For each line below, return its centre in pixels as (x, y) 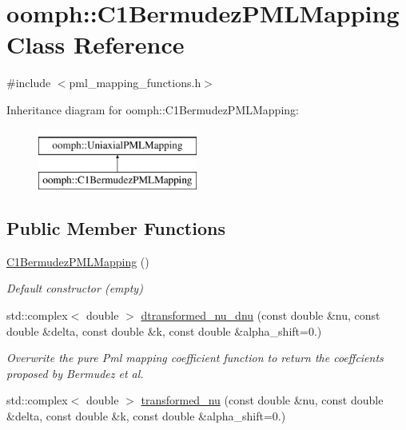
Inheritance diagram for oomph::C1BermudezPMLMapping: (153, 109)
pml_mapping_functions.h (135, 83)
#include (29, 83)
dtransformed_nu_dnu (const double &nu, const (261, 315)
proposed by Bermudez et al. (75, 373)
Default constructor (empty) (75, 288)
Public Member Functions (116, 228)
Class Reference (96, 44)
